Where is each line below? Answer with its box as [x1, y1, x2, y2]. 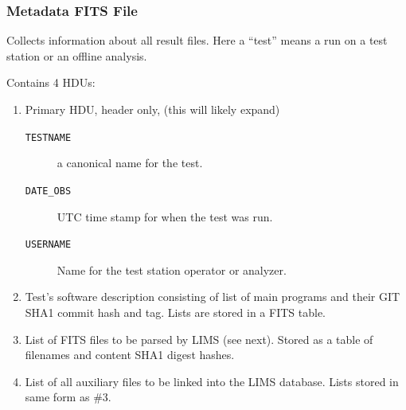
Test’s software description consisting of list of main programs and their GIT [25, 288, 400, 305]
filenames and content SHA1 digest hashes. [25, 346, 235, 363]
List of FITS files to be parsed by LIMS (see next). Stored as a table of [25, 330, 373, 347]
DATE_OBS [25, 185, 72, 197]
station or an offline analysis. [6, 47, 147, 64]
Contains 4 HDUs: [6, 74, 96, 91]
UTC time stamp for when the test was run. [57, 208, 273, 225]
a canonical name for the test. [57, 154, 203, 171]
